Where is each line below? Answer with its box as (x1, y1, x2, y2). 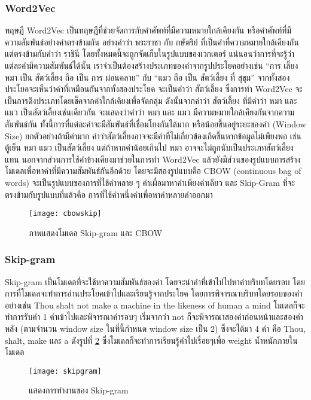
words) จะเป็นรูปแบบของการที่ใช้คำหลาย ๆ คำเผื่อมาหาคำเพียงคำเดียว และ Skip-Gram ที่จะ (5, 176, 295, 188)
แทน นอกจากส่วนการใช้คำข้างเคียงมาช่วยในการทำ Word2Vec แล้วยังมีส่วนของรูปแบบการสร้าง (5, 152, 301, 165)
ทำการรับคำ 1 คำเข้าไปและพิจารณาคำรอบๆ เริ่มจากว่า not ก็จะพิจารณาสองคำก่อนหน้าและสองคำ (5, 310, 303, 323)
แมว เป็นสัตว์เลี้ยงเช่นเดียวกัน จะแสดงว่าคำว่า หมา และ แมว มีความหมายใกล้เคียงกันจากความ (5, 106, 295, 118)
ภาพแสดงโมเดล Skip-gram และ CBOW (29, 226, 163, 239)
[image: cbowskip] (29, 209, 102, 218)
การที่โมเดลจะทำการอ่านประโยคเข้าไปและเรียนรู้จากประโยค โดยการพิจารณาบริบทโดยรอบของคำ (5, 287, 303, 300)
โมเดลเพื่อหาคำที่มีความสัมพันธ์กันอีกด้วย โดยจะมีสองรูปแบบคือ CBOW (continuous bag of (5, 164, 301, 177)
